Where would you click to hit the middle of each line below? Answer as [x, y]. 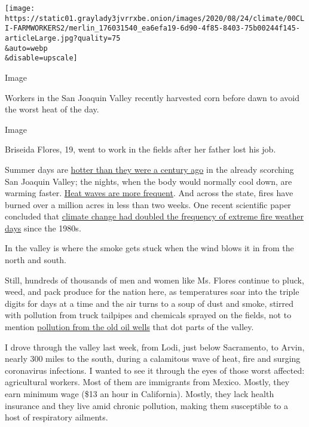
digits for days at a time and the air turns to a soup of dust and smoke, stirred [149, 303]
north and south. [36, 260]
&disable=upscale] [41, 58]
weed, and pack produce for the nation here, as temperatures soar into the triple [152, 292]
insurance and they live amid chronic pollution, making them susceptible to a [146, 405]
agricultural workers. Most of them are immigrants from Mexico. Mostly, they [147, 382]
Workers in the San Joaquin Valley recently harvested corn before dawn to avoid [152, 97]
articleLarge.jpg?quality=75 [63, 38]
